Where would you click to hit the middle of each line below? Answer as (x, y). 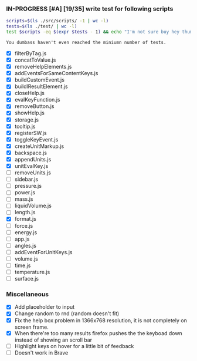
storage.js (27, 120)
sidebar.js (26, 179)
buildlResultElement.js (41, 86)
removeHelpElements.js (43, 67)
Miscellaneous (27, 294)
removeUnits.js (33, 173)
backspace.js (30, 153)
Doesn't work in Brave (41, 352)
